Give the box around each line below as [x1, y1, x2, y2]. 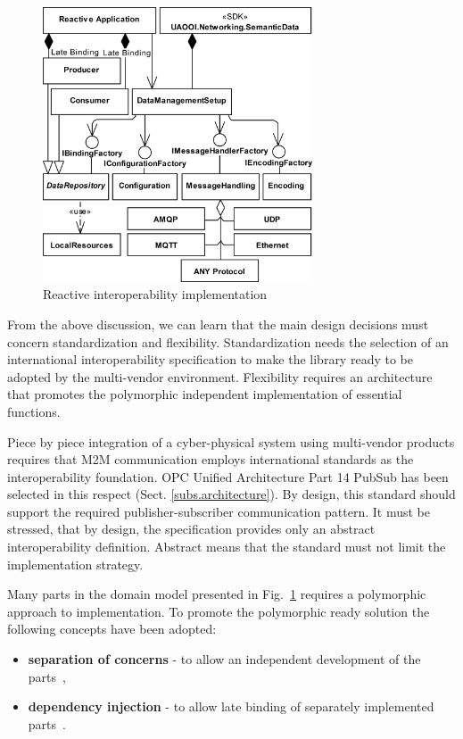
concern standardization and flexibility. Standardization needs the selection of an [7, 332, 449, 351]
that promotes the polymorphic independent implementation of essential [7, 385, 402, 403]
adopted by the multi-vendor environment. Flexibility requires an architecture [7, 367, 433, 386]
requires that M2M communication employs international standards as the [7, 450, 414, 469]
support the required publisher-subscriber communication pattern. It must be [7, 502, 430, 520]
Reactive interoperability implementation [43, 285, 268, 303]
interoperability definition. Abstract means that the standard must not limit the [7, 537, 446, 556]
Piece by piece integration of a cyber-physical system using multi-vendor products [7, 432, 455, 451]
